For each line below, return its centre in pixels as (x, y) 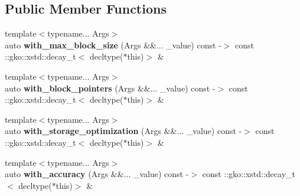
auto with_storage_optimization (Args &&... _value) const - (123, 131)
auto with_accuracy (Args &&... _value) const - (97, 174)
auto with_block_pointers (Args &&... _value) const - (110, 88)
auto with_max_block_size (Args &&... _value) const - (113, 45)
